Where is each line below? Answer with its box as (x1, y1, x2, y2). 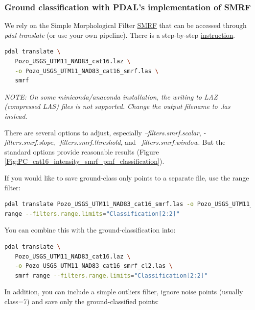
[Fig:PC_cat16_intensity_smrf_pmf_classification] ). (4, 156, 164, 166)
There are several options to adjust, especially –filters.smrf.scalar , (4, 127, 201, 137)
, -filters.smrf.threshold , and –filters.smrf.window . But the (53, 137, 226, 147)
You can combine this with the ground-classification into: (4, 225, 176, 235)
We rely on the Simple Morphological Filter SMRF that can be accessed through (4, 20, 247, 30)
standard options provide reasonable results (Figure (4, 146, 159, 156)
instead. (4, 110, 27, 121)
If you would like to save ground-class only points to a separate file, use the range (4, 172, 249, 182)
